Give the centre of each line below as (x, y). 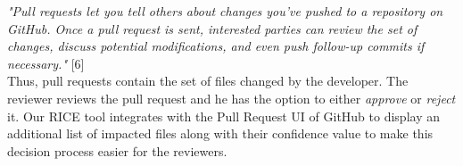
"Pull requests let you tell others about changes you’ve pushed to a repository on (225, 11)
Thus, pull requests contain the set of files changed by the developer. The (208, 81)
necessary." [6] (46, 63)
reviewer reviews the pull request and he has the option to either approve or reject (231, 98)
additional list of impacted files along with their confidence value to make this (220, 133)
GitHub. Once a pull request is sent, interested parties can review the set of (212, 28)
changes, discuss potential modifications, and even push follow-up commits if (216, 46)
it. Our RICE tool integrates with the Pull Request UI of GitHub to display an (223, 116)
